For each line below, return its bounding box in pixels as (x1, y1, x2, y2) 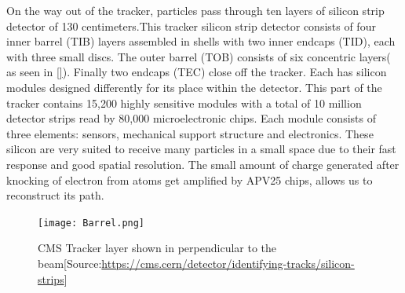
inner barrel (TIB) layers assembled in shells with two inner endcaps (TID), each (6, 33, 396, 49)
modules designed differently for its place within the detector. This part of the (6, 79, 382, 95)
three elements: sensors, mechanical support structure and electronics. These (6, 125, 374, 141)
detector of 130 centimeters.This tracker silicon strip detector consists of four (6, 17, 376, 34)
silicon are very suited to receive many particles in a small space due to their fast (6, 141, 396, 157)
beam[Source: (38, 255, 102, 271)
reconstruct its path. (6, 187, 104, 203)
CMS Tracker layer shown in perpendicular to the (38, 240, 277, 256)
